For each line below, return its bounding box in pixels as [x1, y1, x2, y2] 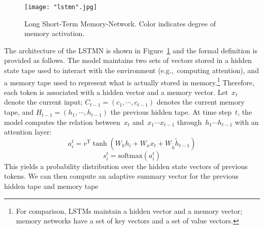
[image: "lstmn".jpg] [24, 4, 97, 11]
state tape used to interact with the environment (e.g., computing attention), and [4, 65, 259, 76]
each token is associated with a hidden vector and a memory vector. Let [4, 86, 228, 97]
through [177, 116, 202, 127]
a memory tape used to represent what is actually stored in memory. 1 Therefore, [4, 75, 254, 87]
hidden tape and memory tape [4, 181, 98, 191]
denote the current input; [4, 96, 83, 107]
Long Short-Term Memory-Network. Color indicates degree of [24, 18, 216, 28]
